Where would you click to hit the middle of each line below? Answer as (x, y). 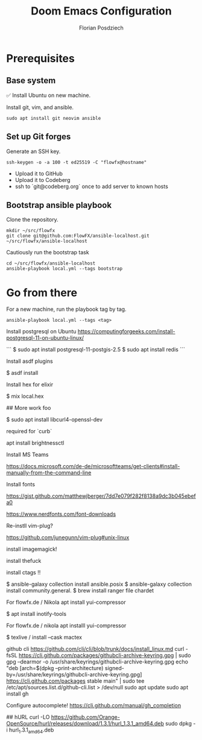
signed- (115, 668)
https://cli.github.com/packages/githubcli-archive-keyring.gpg (96, 656)
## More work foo (29, 408)
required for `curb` (29, 431)
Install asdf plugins (30, 361)
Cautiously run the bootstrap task (48, 252)
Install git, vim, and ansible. (40, 107)
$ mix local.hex (25, 397)
